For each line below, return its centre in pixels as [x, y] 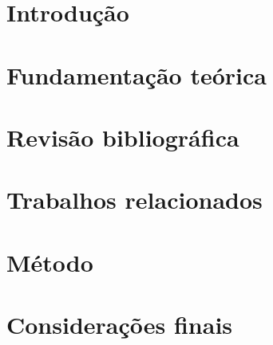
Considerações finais [120, 325]
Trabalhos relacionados [135, 200]
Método [50, 262]
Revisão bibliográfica [123, 137]
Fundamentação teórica [136, 74]
